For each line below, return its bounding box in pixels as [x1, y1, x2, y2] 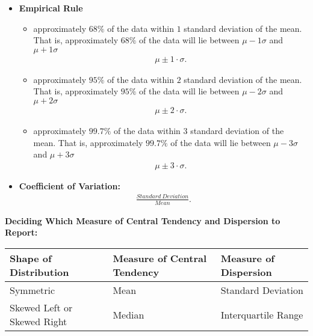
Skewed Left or [10, 301, 73, 314]
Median [113, 307, 144, 322]
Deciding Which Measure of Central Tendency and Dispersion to [5, 214, 280, 227]
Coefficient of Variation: [19, 179, 120, 192]
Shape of [10, 251, 52, 265]
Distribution [10, 265, 69, 279]
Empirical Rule [19, 2, 83, 14]
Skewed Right [10, 314, 67, 328]
